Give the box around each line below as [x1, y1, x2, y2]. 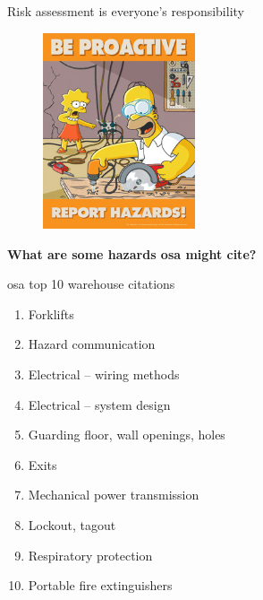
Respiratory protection [28, 545, 153, 564]
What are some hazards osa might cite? [7, 244, 257, 263]
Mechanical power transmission [28, 485, 199, 504]
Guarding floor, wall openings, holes [28, 425, 225, 444]
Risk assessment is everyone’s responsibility [7, 2, 244, 20]
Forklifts [28, 304, 74, 323]
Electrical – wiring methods [28, 365, 180, 384]
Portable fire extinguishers [28, 576, 173, 595]
